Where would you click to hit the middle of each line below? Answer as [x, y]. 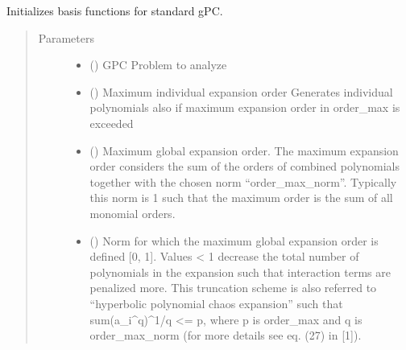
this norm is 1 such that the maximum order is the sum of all [241, 198]
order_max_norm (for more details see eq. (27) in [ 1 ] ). [226, 335]
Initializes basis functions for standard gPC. [115, 10]
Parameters [66, 37]
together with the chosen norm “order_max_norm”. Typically [243, 181]
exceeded [112, 123]
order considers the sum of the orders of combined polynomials [245, 166]
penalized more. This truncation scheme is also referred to [233, 288]
